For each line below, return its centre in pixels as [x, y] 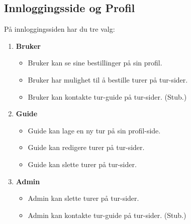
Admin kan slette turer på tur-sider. [83, 198]
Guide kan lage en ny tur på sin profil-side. [94, 130]
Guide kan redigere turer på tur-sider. [86, 147]
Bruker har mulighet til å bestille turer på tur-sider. [108, 79]
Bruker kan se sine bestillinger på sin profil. [95, 63]
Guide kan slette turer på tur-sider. [82, 164]
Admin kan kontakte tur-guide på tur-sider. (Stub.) [107, 215]
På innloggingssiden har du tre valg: [60, 29]
